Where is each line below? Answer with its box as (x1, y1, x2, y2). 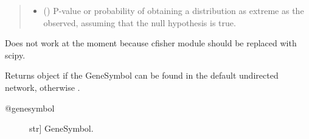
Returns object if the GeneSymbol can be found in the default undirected (5, 69, 279, 82)
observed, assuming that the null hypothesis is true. (43, 16, 236, 29)
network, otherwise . (5, 80, 80, 93)
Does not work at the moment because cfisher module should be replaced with (5, 37, 297, 49)
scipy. (5, 48, 26, 61)
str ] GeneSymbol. (29, 122, 94, 135)
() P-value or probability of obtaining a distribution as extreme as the (43, 4, 304, 16)
